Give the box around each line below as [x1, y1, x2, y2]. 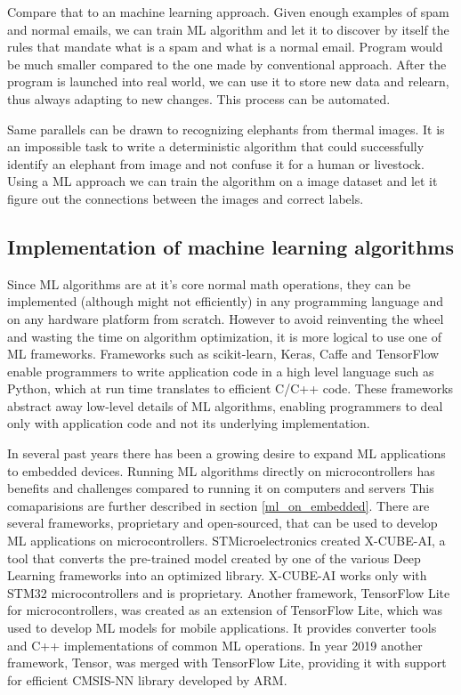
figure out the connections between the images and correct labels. [7, 189, 364, 207]
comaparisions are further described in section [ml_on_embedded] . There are [7, 496, 430, 514]
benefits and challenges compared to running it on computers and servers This [7, 479, 434, 497]
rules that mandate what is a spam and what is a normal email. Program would [7, 37, 443, 56]
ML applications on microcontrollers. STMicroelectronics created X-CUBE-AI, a [7, 531, 446, 550]
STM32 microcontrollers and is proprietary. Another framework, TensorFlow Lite [7, 583, 450, 602]
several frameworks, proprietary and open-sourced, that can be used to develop [7, 513, 438, 532]
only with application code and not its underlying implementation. [7, 414, 370, 432]
